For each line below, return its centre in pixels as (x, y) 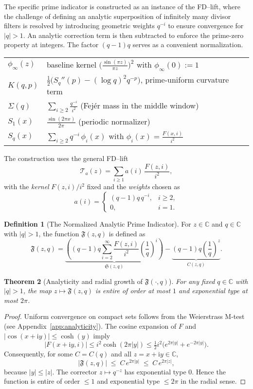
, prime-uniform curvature (185, 80)
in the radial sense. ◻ (213, 381)
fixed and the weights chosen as (133, 186)
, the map (37, 291)
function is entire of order (42, 381)
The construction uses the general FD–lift (66, 158)
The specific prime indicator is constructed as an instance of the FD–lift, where (122, 6)
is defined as (127, 233)
